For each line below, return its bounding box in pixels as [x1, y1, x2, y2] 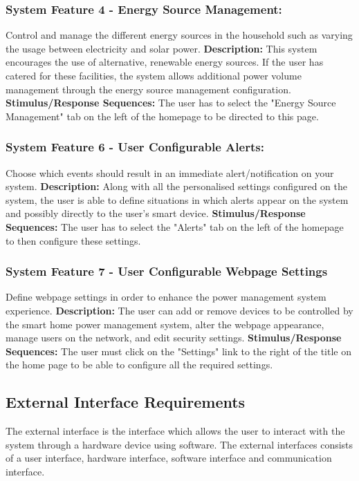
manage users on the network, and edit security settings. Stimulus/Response [6, 330, 342, 345]
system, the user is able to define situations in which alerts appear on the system [6, 192, 349, 207]
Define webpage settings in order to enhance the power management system [6, 290, 326, 304]
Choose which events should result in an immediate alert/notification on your [6, 165, 334, 180]
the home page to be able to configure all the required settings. [6, 357, 273, 372]
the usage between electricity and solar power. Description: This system [6, 41, 317, 55]
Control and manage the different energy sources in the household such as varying [6, 28, 353, 42]
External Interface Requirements [6, 391, 246, 413]
